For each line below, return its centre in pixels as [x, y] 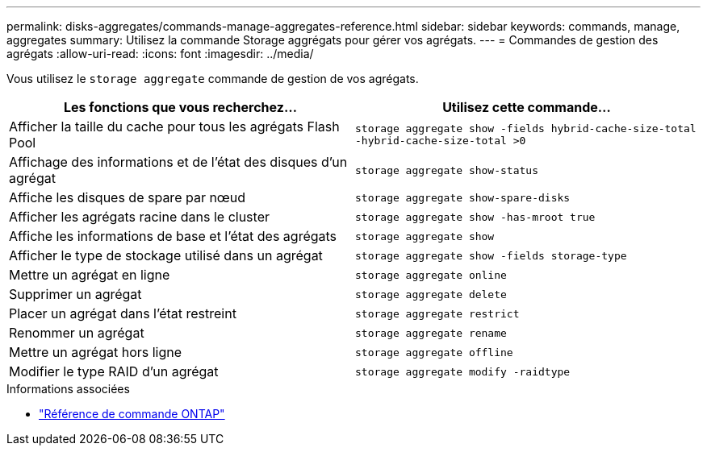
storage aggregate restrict [437, 313]
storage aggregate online [431, 275]
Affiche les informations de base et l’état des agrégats [173, 236]
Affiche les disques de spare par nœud [128, 197]
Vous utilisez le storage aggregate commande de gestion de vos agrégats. [213, 79]
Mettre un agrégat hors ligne [96, 352]
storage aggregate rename [431, 333]
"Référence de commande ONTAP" [132, 414]
